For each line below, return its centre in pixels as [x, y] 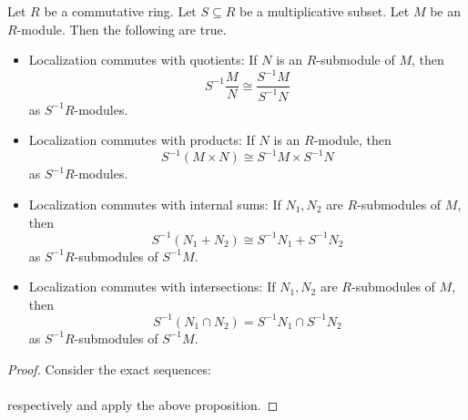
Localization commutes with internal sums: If [155, 204]
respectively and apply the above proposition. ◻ [143, 404]
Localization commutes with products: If [142, 140]
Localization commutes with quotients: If [143, 60]
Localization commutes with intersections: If [152, 287]
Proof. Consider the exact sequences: [109, 369]
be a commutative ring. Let [120, 11]
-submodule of [356, 60]
